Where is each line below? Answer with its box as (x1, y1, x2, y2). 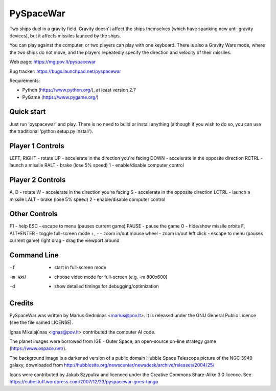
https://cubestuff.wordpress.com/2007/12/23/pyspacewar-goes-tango (9, 378, 158, 384)
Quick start (9, 108, 46, 116)
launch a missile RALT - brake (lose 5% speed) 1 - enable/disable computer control (9, 162, 184, 169)
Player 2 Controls (9, 176, 66, 184)
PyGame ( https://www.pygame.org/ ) (22, 94, 99, 100)
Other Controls (9, 210, 58, 218)
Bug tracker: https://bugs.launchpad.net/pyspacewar (9, 68, 121, 74)
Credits (9, 299, 34, 307)
